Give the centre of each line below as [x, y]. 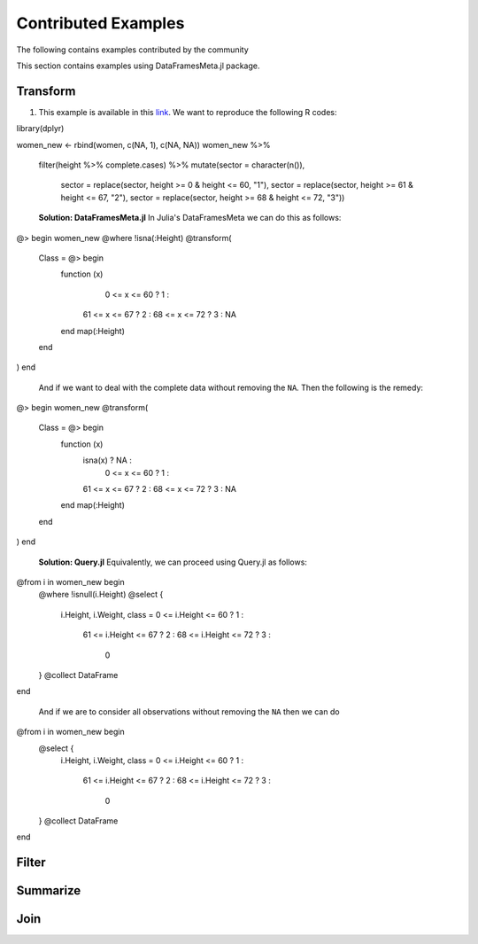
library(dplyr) [40, 129]
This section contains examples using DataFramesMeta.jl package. [138, 66]
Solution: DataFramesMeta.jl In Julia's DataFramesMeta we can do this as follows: [190, 218]
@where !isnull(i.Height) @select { [101, 595]
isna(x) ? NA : [107, 460]
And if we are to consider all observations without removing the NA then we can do [189, 711]
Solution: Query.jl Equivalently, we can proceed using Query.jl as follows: [173, 562]
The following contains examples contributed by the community [133, 50]
